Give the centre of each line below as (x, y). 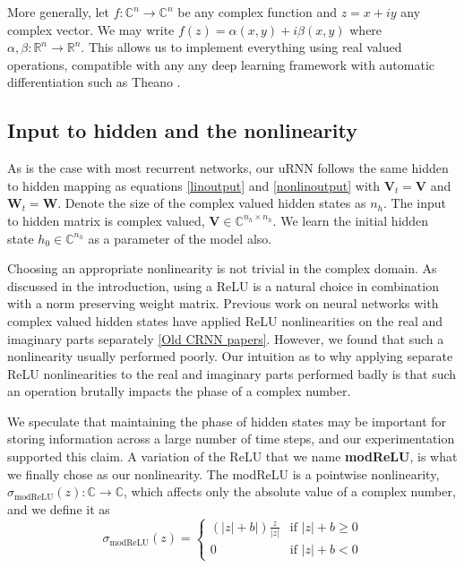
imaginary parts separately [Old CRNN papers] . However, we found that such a (226, 338)
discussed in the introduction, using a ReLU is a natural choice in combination (223, 285)
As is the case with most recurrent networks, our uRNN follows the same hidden (228, 168)
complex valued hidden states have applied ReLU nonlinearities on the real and (225, 320)
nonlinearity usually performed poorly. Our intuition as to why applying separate (230, 356)
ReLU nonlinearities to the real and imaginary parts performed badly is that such (232, 373)
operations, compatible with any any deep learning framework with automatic (221, 64)
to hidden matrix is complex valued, (106, 220)
